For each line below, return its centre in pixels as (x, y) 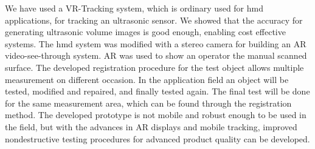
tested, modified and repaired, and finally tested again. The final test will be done (157, 91)
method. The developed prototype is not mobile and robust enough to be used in (156, 115)
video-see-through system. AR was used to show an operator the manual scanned (156, 55)
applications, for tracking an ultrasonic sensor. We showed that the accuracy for (154, 20)
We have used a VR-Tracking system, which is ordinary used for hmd (134, 8)
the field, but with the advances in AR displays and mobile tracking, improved (151, 126)
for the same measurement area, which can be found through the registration (148, 103)
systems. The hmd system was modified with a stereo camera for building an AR (156, 43)
